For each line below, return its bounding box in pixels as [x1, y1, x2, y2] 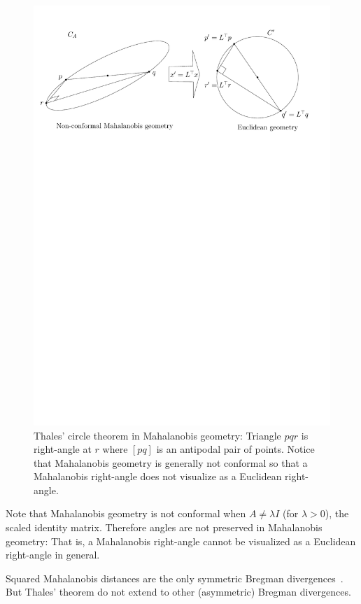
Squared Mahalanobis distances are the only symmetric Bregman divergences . [6, 570, 344, 585]
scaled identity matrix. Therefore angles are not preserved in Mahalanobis [6, 520, 323, 535]
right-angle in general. [6, 547, 100, 562]
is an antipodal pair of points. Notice [156, 442, 315, 456]
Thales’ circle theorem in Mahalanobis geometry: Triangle [34, 428, 281, 442]
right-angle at [34, 442, 92, 456]
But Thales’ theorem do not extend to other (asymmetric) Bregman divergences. [6, 584, 351, 599]
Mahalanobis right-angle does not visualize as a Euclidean [34, 469, 282, 484]
